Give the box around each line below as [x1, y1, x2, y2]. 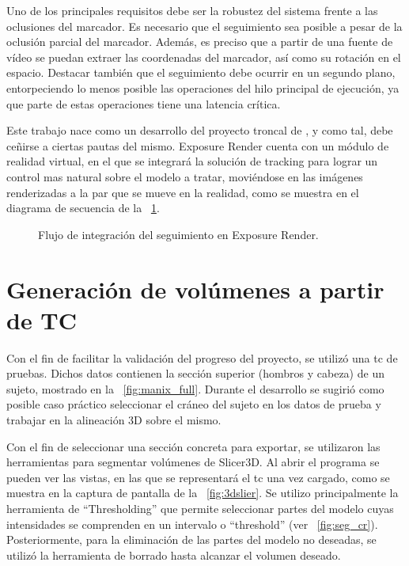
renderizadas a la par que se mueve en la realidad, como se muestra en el [6, 184, 359, 200]
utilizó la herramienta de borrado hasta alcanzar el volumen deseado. [6, 546, 341, 563]
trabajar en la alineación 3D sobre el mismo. [6, 412, 222, 427]
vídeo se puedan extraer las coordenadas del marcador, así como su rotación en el [6, 48, 401, 65]
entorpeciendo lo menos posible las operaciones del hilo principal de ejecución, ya [6, 79, 400, 96]
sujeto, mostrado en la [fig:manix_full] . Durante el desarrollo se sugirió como [6, 380, 384, 397]
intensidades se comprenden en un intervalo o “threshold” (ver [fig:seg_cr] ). [6, 515, 378, 532]
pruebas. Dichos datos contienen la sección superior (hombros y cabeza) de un [6, 365, 384, 382]
